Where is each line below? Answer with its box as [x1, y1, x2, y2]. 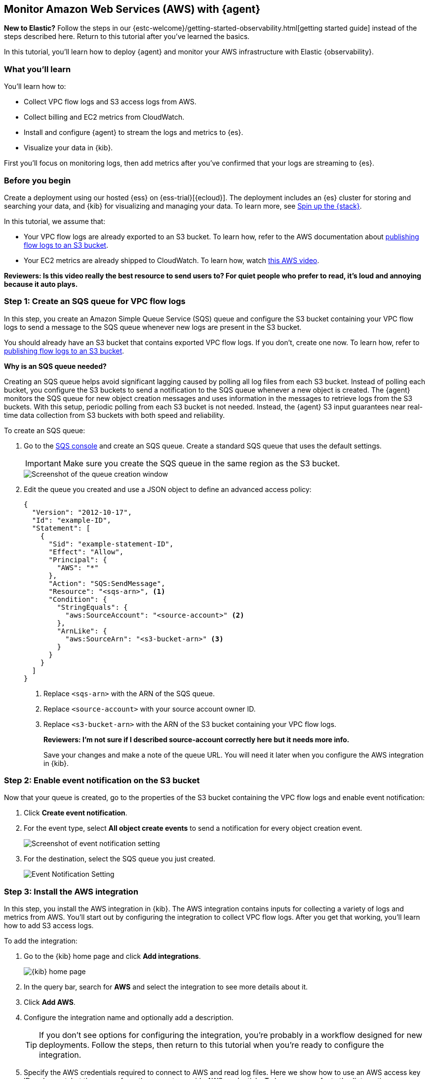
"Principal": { [48, 555, 107, 564]
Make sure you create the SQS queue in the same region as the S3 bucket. [63, 458, 340, 468]
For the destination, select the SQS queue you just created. [24, 854, 215, 863]
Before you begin [4, 175, 71, 185]
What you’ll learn [4, 64, 71, 74]
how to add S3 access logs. [4, 921, 94, 930]
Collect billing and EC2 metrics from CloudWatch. [24, 113, 185, 122]
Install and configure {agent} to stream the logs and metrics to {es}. [24, 128, 243, 137]
